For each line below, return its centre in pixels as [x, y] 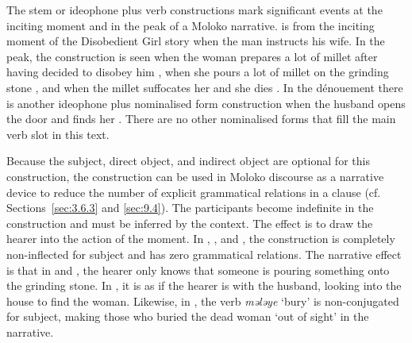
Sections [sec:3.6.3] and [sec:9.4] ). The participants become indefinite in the [190, 208]
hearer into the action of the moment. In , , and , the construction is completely [201, 239]
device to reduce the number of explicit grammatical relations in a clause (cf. [194, 192]
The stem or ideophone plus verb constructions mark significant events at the [194, 10]
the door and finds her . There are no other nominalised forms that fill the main [201, 119]
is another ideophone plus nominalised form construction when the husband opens [206, 103]
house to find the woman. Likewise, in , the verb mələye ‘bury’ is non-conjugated [203, 301]
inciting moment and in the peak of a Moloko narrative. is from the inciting [191, 25]
